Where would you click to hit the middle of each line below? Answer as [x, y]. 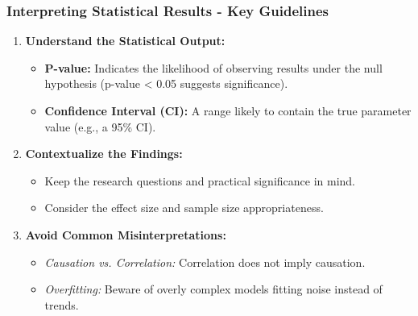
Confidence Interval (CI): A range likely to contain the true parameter [228, 110]
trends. [62, 304]
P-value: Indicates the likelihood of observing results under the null [213, 67]
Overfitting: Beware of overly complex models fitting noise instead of [213, 289]
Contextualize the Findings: [104, 154]
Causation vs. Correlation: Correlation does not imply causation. [205, 262]
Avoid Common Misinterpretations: [126, 234]
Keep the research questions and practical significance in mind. [200, 180]
